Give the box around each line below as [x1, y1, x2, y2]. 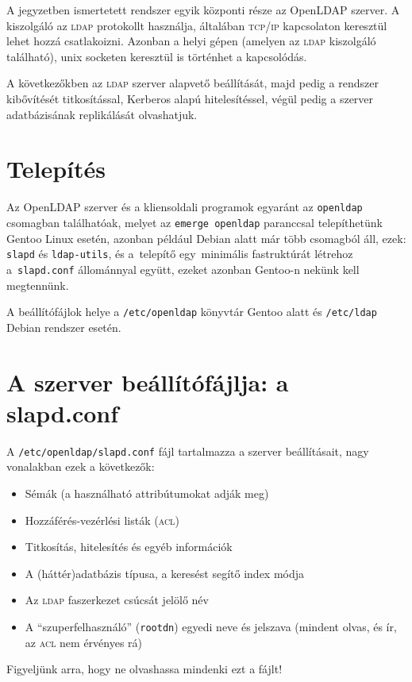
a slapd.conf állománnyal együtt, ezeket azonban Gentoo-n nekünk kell [6, 260, 360, 277]
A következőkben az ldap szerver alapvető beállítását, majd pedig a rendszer [6, 75, 379, 91]
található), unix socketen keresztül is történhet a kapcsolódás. [6, 48, 307, 64]
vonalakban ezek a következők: [6, 458, 155, 475]
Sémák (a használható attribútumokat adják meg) [25, 484, 269, 501]
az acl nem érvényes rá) [25, 634, 143, 650]
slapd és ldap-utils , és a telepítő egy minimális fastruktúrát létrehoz [6, 245, 353, 262]
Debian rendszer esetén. [6, 318, 121, 335]
